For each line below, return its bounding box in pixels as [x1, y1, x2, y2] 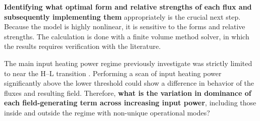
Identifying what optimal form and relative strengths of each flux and [4, 2, 252, 12]
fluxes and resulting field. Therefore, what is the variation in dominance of [4, 87, 251, 98]
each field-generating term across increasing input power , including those [4, 97, 256, 108]
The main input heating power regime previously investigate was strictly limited [4, 57, 252, 68]
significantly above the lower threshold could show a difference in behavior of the [4, 78, 254, 88]
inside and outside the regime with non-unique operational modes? [4, 107, 210, 117]
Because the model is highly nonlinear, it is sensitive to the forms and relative [4, 21, 245, 32]
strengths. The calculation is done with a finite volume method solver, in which [4, 31, 249, 41]
